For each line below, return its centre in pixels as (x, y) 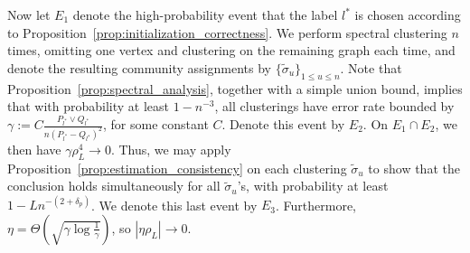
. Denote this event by (283, 124)
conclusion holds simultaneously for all (114, 186)
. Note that (371, 67)
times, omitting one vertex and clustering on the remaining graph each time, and (231, 50)
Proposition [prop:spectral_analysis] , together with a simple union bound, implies (235, 88)
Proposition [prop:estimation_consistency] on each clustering (177, 168)
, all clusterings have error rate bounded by (334, 106)
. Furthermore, (316, 205)
